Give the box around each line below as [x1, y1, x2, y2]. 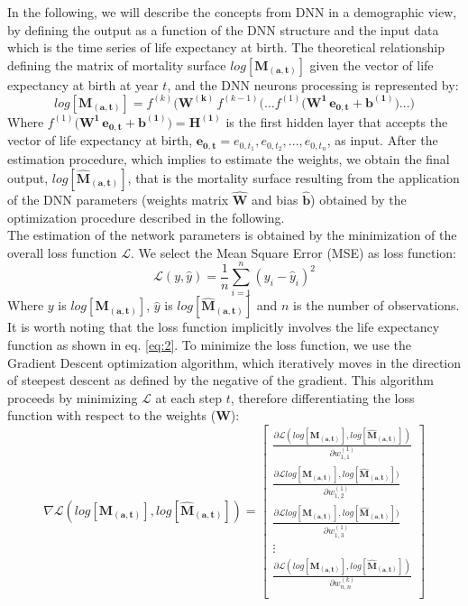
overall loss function [7, 243, 117, 262]
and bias [252, 189, 298, 208]
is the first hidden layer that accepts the [225, 112, 448, 131]
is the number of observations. [293, 296, 460, 315]
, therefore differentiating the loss [230, 388, 415, 407]
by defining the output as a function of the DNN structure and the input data [7, 20, 439, 39]
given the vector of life [309, 55, 434, 74]
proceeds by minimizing [7, 388, 138, 407]
